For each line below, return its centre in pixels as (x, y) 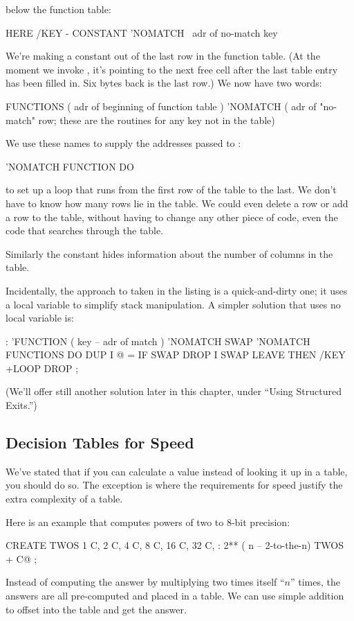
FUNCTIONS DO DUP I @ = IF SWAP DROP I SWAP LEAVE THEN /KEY (176, 355)
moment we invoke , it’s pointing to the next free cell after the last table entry (172, 69)
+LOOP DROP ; (42, 368)
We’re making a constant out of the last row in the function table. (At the (163, 56)
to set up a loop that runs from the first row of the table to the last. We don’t (171, 190)
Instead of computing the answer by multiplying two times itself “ (145, 582)
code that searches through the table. (85, 230)
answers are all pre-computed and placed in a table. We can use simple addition (175, 596)
